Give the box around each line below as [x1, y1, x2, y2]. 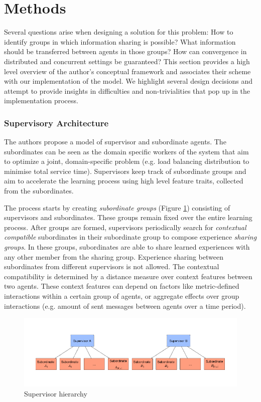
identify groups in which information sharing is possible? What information [4, 36, 236, 47]
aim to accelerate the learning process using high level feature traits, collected [4, 175, 243, 186]
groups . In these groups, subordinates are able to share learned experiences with [4, 242, 250, 252]
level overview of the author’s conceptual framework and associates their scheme [4, 66, 251, 76]
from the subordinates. [4, 185, 74, 196]
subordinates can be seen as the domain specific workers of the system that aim [4, 146, 249, 156]
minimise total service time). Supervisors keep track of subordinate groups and [4, 165, 246, 176]
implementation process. [4, 95, 78, 106]
